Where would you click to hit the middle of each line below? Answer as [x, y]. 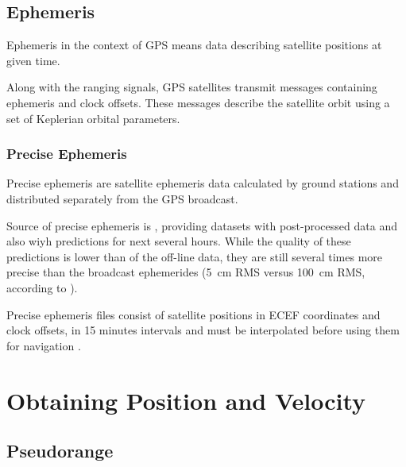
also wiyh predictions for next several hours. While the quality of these [179, 241]
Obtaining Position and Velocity [186, 400]
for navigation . [44, 345]
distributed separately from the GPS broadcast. [122, 198]
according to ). [42, 287]
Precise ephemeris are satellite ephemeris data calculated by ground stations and [203, 183]
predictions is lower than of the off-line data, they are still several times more [195, 256]
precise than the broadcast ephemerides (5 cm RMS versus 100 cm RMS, [186, 272]
